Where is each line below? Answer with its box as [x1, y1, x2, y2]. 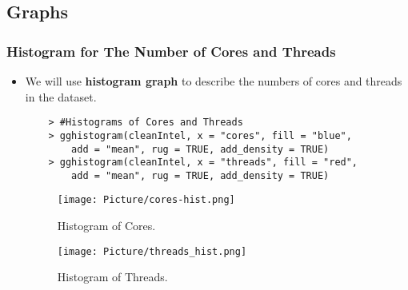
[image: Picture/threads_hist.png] [57, 245, 247, 257]
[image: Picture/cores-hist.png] [57, 194, 235, 206]
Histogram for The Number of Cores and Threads [6, 41, 336, 61]
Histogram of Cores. [57, 217, 156, 234]
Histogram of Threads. [57, 268, 168, 285]
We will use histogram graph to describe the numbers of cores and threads [25, 73, 402, 89]
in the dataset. [25, 88, 97, 105]
